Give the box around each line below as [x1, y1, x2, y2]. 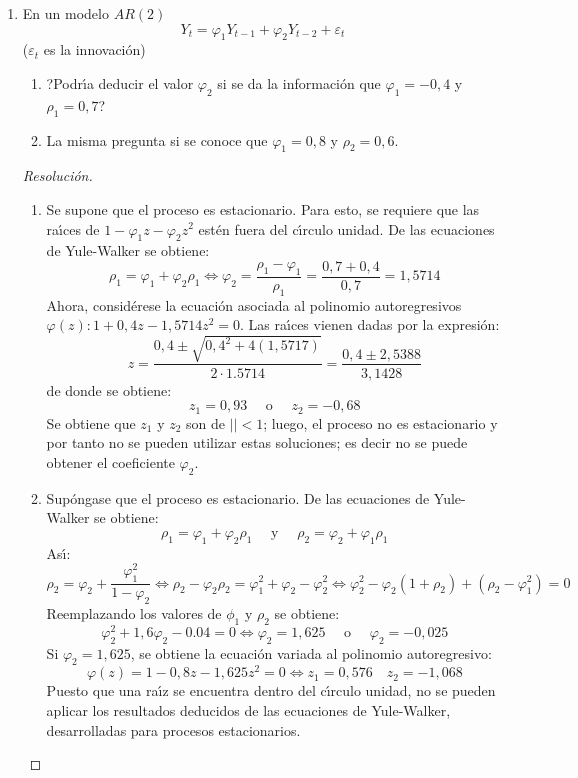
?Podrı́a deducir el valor [46, 72, 194, 93]
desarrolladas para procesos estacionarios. [46, 719, 301, 740]
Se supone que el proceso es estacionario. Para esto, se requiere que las [46, 198, 480, 219]
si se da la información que [217, 72, 381, 93]
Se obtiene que [46, 412, 136, 433]
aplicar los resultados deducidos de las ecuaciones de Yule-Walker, [46, 700, 451, 721]
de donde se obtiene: [46, 379, 172, 400]
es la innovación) [43, 39, 146, 60]
